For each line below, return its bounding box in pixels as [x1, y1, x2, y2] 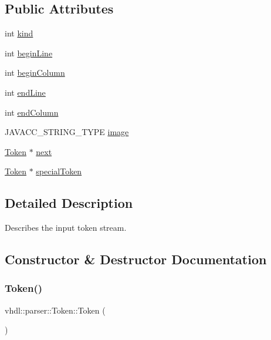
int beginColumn [5, 66, 65, 79]
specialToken [36, 165, 82, 177]
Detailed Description [5, 194, 133, 212]
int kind [5, 27, 33, 39]
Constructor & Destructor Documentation [5, 250, 267, 268]
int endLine [5, 86, 46, 98]
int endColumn [5, 106, 59, 118]
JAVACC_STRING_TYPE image [5, 126, 129, 138]
